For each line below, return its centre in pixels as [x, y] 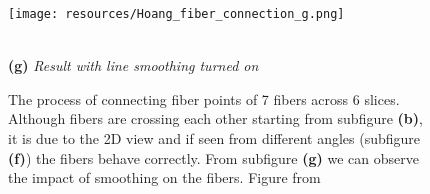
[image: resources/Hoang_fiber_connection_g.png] [176, 14]
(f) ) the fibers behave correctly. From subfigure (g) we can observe [213, 157]
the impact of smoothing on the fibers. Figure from [164, 177]
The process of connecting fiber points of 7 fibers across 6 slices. [204, 98]
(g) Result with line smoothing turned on [133, 65]
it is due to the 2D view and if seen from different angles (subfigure [214, 138]
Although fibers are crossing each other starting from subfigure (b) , [215, 118]
